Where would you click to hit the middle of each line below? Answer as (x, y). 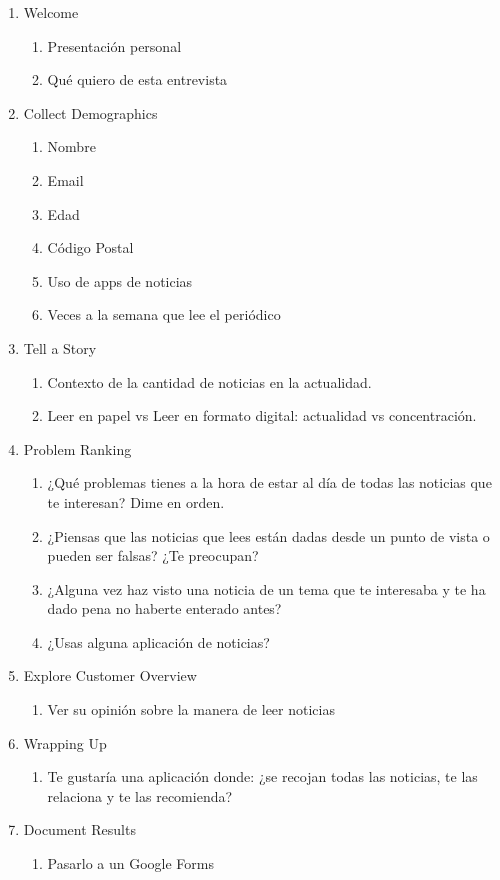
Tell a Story (60, 347)
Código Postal (90, 247)
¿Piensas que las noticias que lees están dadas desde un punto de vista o (268, 535)
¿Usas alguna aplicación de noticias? (158, 641)
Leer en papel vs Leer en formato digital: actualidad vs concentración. (262, 415)
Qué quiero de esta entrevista (137, 79)
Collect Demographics (90, 112)
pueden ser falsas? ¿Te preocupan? (153, 555)
